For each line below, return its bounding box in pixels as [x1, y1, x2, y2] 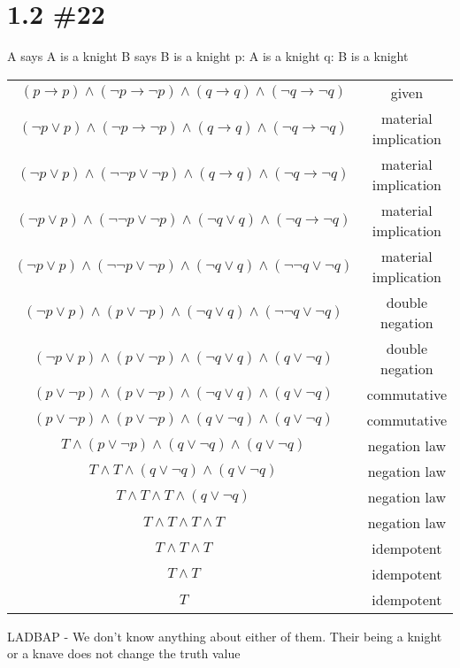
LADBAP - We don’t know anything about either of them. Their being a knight [7, 626, 442, 645]
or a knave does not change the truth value [7, 644, 241, 663]
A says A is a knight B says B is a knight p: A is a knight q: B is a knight [7, 47, 409, 65]
